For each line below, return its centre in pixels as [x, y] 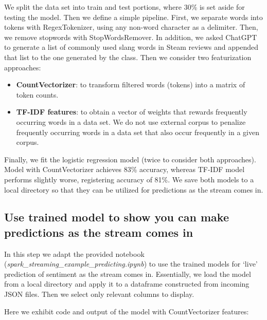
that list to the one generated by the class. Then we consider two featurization [128, 57]
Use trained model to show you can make [117, 217]
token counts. [37, 94]
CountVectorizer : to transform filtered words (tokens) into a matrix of [131, 84]
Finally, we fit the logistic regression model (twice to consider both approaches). [130, 159]
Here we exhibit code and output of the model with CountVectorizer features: [127, 311]
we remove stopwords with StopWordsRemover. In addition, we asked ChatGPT [131, 37]
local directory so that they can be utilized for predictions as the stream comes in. [134, 189]
